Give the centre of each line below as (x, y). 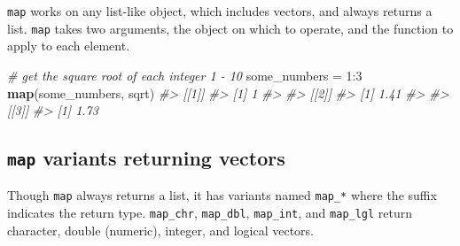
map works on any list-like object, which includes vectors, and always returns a (220, 11)
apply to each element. (69, 46)
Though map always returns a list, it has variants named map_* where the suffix (222, 195)
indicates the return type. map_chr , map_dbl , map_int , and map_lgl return (210, 213)
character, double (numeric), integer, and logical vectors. (160, 230)
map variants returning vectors (146, 158)
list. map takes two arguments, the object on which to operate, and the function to (230, 28)
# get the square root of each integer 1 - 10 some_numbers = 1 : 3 (185, 75)
